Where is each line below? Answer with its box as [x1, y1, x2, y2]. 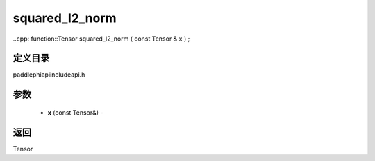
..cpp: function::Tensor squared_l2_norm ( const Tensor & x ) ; [12, 35, 190, 43]
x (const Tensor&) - [47, 108, 103, 117]
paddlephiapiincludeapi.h [12, 70, 85, 79]
